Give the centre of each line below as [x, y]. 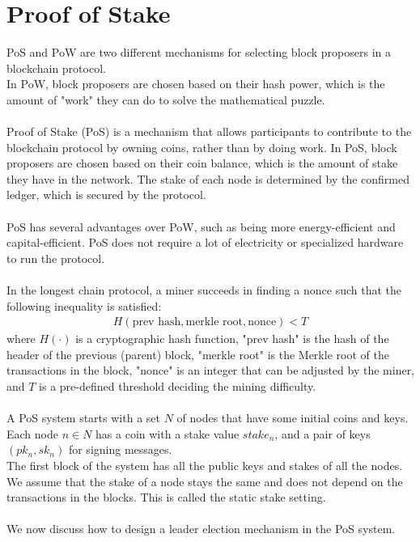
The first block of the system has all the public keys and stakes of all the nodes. [205, 465]
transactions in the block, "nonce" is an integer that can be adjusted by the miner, [211, 370]
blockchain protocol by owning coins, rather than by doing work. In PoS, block [202, 147]
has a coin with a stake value [168, 433]
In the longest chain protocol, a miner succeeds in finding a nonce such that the [204, 290]
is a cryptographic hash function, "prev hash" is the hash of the [232, 339]
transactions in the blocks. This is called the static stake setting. [166, 497]
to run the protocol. [56, 258]
